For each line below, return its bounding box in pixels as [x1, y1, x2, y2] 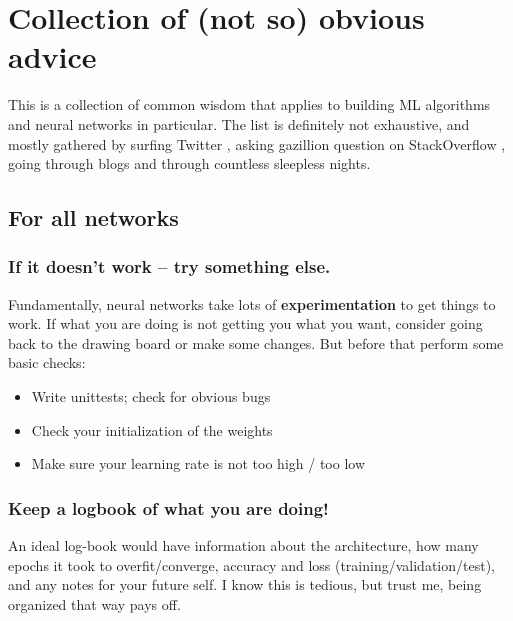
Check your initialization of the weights [31, 419, 273, 440]
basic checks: [8, 352, 86, 373]
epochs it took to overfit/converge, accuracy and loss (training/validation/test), [8, 554, 495, 575]
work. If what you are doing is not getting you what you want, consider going [8, 313, 483, 334]
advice [8, 36, 97, 77]
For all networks [8, 202, 179, 233]
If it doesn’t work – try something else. [8, 254, 331, 279]
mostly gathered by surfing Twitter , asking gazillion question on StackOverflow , [8, 133, 506, 154]
